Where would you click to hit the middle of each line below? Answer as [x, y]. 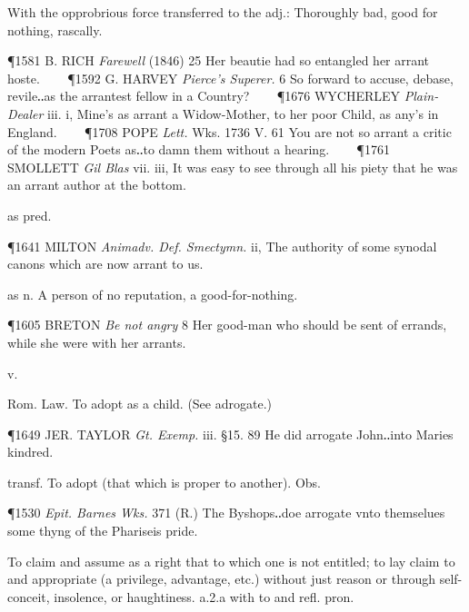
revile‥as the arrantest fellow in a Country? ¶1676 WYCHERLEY [204, 96]
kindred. [30, 452]
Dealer [25, 113]
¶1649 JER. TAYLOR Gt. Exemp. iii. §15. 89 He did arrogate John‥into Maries [230, 434]
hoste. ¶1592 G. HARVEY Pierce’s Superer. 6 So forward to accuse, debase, [230, 78]
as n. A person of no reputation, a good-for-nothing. [153, 294]
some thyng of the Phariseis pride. [103, 531]
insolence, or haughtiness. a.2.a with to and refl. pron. [204, 596]
